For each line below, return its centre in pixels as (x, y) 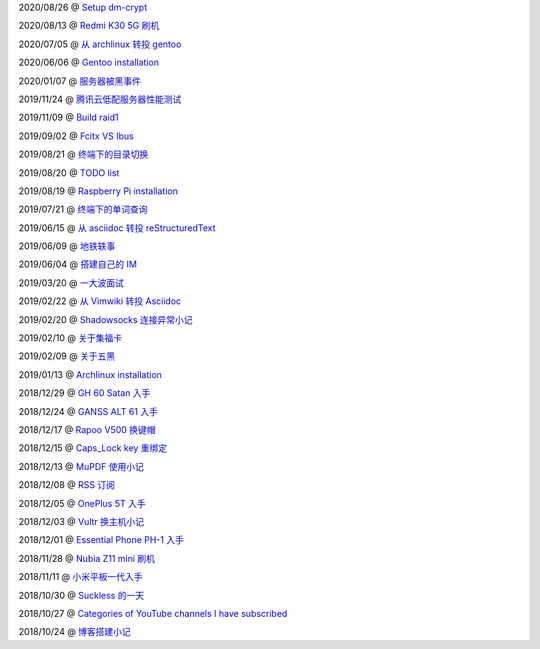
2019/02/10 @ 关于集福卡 (70, 338)
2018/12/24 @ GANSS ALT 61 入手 (88, 411)
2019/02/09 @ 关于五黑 (67, 356)
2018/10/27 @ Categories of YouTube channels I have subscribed (153, 613)
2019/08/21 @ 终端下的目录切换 (83, 154)
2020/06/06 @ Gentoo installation (89, 62)
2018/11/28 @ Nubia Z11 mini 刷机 (86, 558)
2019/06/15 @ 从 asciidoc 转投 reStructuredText (117, 227)
